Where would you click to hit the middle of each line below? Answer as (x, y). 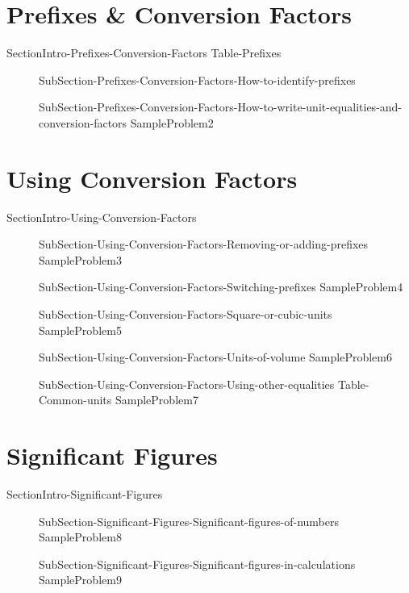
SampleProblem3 (80, 259)
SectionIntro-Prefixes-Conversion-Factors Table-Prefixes (144, 53)
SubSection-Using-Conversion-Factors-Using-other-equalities (187, 384)
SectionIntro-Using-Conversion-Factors (102, 217)
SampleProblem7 (157, 400)
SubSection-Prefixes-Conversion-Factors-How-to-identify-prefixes (197, 79)
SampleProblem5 (80, 330)
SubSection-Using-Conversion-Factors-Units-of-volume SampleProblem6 (215, 357)
